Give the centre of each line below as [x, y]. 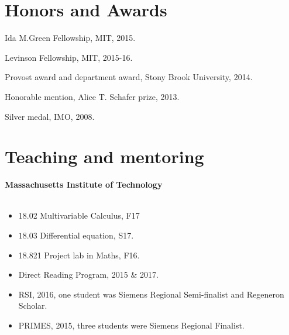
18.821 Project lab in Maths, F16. [79, 255]
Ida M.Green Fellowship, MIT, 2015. [70, 38]
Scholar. [33, 305]
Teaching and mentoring [104, 156]
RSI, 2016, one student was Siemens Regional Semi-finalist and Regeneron [151, 294]
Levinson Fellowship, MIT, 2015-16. [69, 57]
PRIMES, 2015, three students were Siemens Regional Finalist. [131, 325]
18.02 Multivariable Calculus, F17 [79, 215]
